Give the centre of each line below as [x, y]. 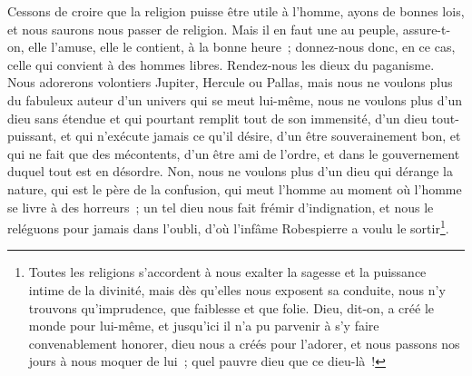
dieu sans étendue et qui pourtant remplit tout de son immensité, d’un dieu [217, 118]
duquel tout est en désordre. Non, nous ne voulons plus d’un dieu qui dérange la [230, 171]
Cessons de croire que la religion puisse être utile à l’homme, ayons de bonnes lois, [236, 11]
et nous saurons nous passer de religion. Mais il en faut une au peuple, [203, 29]
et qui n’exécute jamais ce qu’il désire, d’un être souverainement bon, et [261, 136]
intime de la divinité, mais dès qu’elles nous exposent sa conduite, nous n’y [237, 289]
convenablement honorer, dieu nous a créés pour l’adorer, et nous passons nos [244, 343]
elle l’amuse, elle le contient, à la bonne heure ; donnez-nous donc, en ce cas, [242, 47]
